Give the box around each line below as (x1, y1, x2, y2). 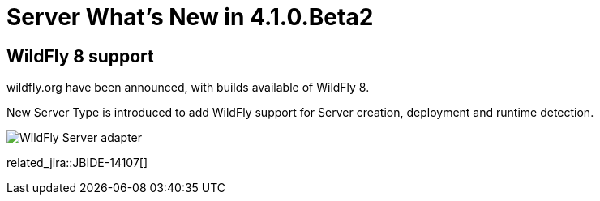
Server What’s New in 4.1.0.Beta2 (6, 3, 374, 31)
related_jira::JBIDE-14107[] (6, 156, 148, 170)
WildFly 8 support (6, 45, 154, 66)
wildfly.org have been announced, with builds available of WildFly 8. (6, 80, 370, 95)
